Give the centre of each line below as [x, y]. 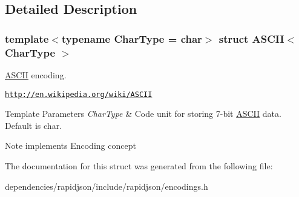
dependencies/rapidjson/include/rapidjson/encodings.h [107, 186]
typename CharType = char [132, 38]
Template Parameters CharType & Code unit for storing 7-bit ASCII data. [143, 114]
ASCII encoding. [36, 74]
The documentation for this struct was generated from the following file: [139, 165]
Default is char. [34, 125]
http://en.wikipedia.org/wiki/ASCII [79, 94]
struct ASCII [251, 38]
